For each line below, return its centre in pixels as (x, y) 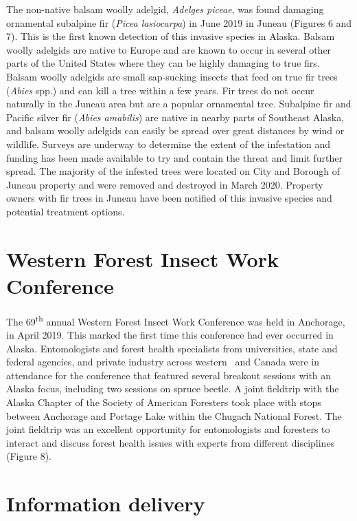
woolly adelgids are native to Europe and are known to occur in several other (169, 49)
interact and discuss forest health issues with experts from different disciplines (171, 442)
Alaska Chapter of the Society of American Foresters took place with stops (164, 402)
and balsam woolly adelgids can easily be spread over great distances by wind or (175, 130)
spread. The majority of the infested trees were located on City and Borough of (173, 171)
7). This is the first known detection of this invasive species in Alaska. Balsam (171, 36)
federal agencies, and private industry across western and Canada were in (163, 362)
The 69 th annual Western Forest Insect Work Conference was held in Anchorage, (176, 320)
